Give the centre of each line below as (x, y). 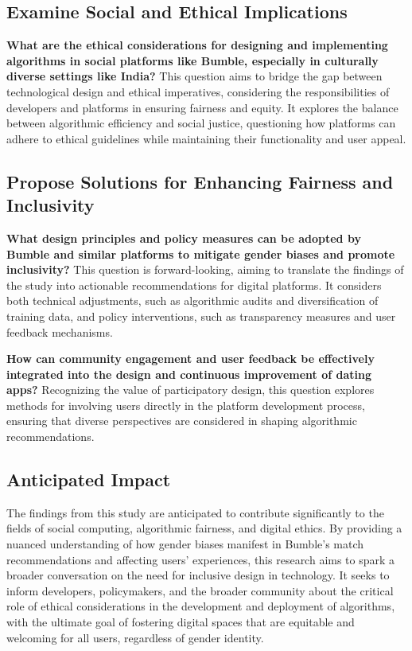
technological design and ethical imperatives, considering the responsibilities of (198, 91)
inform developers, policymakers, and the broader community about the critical (200, 590)
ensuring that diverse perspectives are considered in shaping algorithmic (182, 421)
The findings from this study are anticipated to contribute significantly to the (195, 512)
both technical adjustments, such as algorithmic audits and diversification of (192, 300)
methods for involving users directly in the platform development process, (186, 405)
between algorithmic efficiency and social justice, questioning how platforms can (201, 123)
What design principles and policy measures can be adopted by (184, 238)
